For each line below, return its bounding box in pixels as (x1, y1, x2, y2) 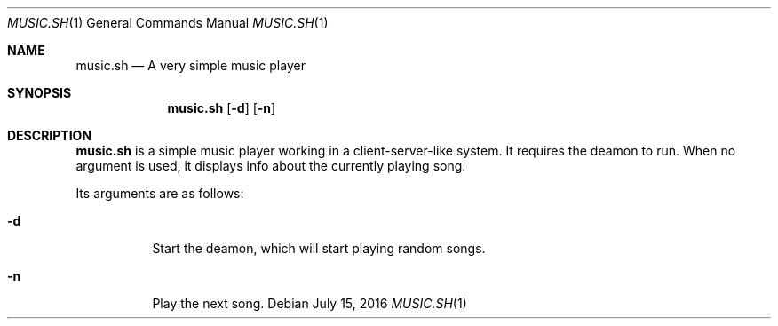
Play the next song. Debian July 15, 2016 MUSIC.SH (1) (152, 296, 467, 311)
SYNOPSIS (7, 85, 72, 100)
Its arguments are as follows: (75, 186, 244, 201)
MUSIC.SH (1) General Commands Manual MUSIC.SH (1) (7, 15, 329, 30)
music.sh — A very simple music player (75, 58, 306, 73)
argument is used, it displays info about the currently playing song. (75, 158, 466, 173)
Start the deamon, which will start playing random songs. (152, 241, 486, 256)
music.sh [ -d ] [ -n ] (167, 100, 276, 115)
